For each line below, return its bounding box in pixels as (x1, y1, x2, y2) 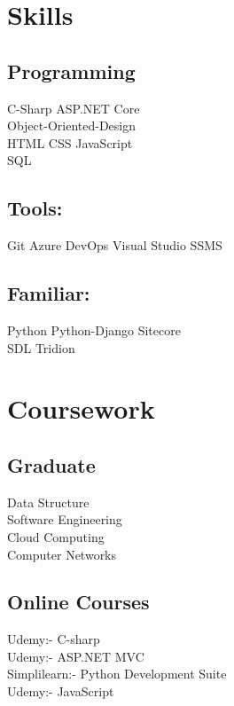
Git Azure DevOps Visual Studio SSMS (7, 236, 222, 255)
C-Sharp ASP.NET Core (7, 98, 140, 117)
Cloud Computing (7, 527, 105, 545)
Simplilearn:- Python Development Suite (7, 664, 227, 683)
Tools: (7, 194, 63, 222)
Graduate (7, 451, 96, 478)
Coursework (7, 390, 155, 427)
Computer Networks (7, 545, 117, 563)
